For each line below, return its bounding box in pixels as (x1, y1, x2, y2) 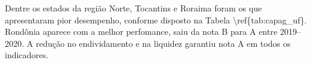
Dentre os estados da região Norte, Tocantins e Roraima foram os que (5, 2, 262, 14)
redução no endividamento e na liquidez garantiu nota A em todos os (35, 37, 291, 49)
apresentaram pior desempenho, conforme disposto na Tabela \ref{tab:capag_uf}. (5, 13, 307, 26)
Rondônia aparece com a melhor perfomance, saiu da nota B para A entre (5, 25, 277, 38)
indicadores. (5, 49, 49, 61)
